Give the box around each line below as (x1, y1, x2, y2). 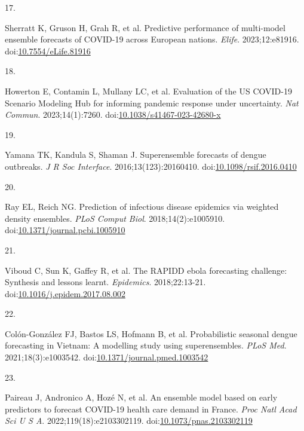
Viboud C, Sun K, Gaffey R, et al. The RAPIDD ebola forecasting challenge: (5, 264, 287, 276)
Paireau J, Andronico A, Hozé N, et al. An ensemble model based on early (5, 391, 278, 404)
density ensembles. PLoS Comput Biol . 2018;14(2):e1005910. (5, 212, 225, 224)
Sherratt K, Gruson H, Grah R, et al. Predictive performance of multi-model (5, 21, 285, 33)
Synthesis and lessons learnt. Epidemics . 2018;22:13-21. (5, 276, 206, 288)
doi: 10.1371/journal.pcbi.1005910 (5, 224, 125, 236)
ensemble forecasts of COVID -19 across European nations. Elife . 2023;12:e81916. (5, 33, 299, 45)
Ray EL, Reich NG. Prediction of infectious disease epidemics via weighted (5, 200, 279, 213)
